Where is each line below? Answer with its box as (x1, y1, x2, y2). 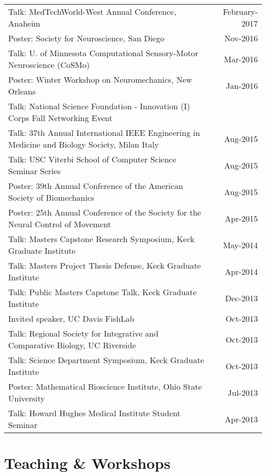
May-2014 (223, 239, 258, 251)
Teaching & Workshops (4, 453, 171, 473)
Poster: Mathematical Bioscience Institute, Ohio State (8, 380, 202, 392)
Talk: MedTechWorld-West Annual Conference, (8, 6, 176, 17)
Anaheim (8, 17, 40, 29)
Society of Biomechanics (8, 192, 95, 203)
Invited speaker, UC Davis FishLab (8, 313, 135, 324)
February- (223, 6, 258, 17)
